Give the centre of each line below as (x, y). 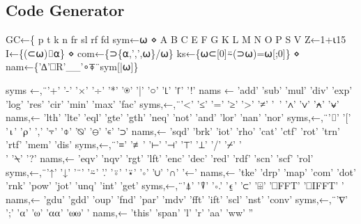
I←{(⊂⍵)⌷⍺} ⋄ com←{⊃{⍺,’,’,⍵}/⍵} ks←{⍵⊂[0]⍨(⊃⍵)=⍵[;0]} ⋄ (153, 53)
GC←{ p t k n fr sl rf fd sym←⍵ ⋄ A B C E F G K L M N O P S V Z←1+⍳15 (176, 39)
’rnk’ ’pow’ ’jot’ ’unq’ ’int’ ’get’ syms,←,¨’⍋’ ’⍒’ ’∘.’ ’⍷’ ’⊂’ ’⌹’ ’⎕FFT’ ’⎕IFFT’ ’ (175, 185)
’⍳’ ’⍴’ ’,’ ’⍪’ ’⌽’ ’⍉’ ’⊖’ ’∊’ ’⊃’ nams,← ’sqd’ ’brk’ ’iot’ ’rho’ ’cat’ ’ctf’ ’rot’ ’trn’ (173, 130)
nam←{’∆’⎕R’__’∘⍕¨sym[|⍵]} (72, 66)
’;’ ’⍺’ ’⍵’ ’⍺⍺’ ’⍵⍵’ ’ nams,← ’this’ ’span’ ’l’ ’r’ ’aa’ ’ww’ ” (130, 213)
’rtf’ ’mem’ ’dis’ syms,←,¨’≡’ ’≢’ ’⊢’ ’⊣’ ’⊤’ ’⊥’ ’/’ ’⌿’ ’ (124, 144)
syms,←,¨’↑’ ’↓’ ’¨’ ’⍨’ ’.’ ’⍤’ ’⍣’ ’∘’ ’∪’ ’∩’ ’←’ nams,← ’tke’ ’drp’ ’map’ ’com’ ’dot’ (181, 171)
